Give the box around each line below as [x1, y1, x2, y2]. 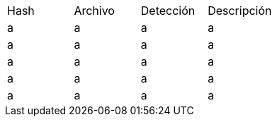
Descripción [208, 4, 272, 18]
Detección [140, 4, 196, 18]
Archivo [74, 4, 115, 18]
